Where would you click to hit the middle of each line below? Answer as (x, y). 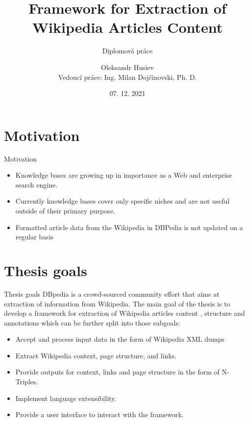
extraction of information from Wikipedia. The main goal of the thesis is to (117, 303)
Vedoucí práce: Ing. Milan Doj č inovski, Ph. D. (127, 77)
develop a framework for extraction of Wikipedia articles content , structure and (124, 313)
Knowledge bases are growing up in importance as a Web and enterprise (124, 175)
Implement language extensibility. (66, 398)
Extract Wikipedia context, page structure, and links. (96, 355)
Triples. (27, 382)
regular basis (35, 237)
